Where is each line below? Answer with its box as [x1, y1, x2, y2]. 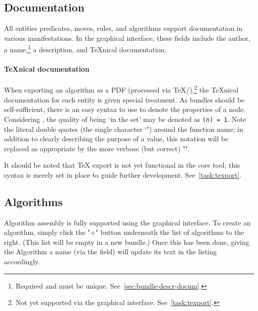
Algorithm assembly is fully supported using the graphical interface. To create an [4, 217, 251, 227]
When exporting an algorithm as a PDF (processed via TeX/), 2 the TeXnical [4, 83, 239, 95]
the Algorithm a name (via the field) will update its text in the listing [4, 246, 217, 257]
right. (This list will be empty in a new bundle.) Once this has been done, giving [4, 236, 250, 247]
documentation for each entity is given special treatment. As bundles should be [4, 94, 245, 104]
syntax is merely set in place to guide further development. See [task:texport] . [4, 169, 242, 180]
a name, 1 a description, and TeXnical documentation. [4, 43, 167, 55]
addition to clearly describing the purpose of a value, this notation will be [4, 133, 228, 144]
